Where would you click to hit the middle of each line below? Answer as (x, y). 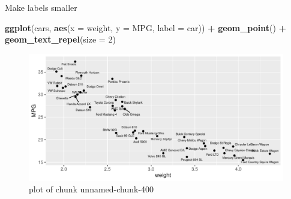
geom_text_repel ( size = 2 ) (60, 39)
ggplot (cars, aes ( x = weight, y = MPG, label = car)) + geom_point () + (146, 27)
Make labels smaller (41, 7)
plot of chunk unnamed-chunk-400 (91, 189)
